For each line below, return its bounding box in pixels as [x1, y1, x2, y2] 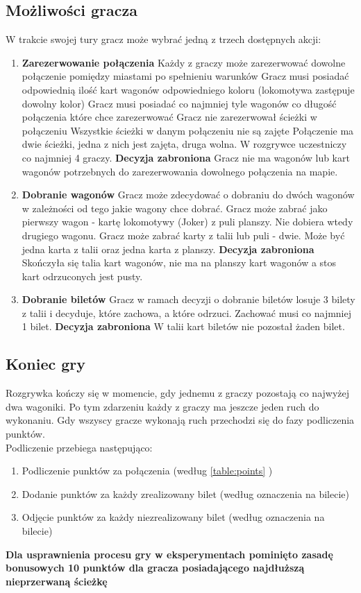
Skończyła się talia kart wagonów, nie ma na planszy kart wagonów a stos [22, 255, 337, 270]
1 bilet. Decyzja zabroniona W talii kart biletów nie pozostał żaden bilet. [22, 319, 345, 334]
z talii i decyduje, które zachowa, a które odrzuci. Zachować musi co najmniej [22, 305, 352, 320]
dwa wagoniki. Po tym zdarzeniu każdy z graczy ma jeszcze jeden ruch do [6, 399, 319, 413]
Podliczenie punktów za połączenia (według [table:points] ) [22, 463, 273, 478]
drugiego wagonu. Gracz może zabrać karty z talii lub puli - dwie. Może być [22, 227, 345, 242]
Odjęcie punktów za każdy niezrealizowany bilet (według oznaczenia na [22, 510, 325, 524]
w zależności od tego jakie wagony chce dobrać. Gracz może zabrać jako [22, 200, 328, 215]
